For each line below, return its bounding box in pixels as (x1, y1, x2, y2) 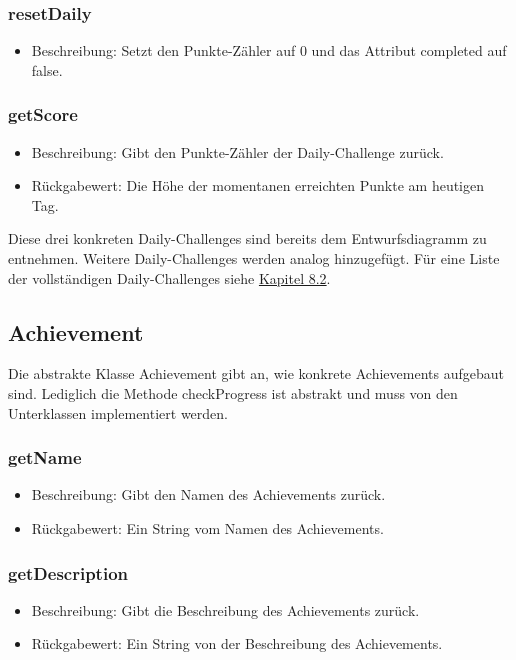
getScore (8, 102, 78, 127)
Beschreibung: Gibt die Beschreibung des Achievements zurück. (31, 599, 420, 620)
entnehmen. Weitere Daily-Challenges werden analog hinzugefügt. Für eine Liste (8, 248, 500, 268)
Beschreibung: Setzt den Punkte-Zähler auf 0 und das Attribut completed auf (31, 40, 507, 61)
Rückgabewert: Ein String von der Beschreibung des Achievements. (31, 633, 443, 654)
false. (31, 59, 63, 80)
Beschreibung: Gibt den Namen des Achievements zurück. (31, 484, 386, 505)
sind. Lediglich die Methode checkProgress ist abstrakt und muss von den (8, 382, 458, 403)
